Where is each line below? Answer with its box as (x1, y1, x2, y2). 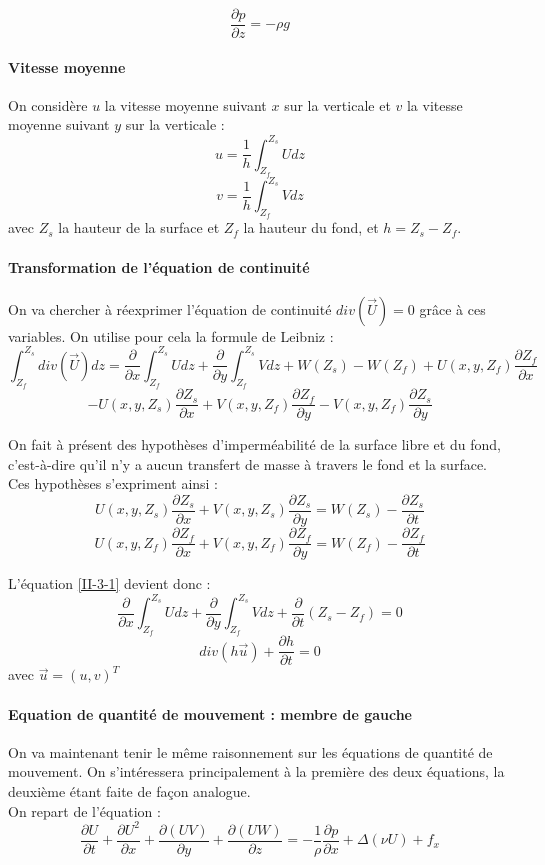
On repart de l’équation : (8, 800, 161, 821)
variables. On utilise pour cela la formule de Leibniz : (8, 325, 334, 346)
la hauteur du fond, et (243, 217, 379, 238)
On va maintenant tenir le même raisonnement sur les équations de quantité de (8, 741, 493, 762)
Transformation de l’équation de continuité (8, 256, 310, 277)
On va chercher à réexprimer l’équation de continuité (8, 298, 332, 319)
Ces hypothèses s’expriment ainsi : (8, 473, 219, 494)
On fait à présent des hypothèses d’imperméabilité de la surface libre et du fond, (8, 434, 501, 455)
